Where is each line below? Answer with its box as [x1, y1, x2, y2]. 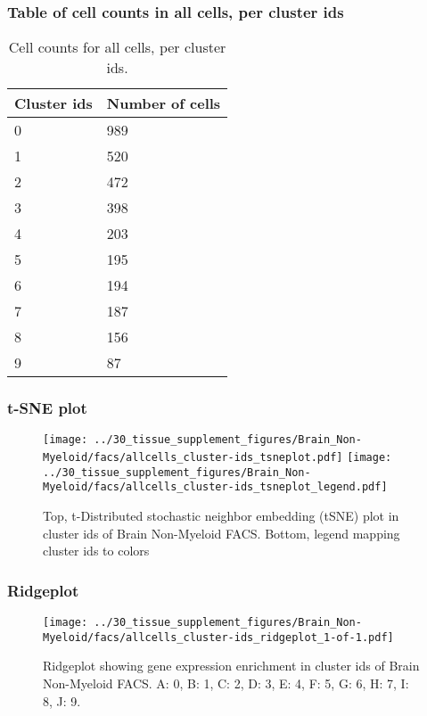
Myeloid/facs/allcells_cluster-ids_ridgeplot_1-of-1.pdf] [43, 630, 394, 644]
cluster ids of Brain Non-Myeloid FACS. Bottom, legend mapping [43, 523, 400, 542]
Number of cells [106, 93, 221, 114]
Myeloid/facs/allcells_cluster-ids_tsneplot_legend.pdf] [43, 481, 388, 494]
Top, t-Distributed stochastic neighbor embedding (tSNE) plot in [43, 506, 399, 525]
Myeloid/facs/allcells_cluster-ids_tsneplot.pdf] [43, 451, 343, 465]
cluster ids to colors [43, 541, 150, 560]
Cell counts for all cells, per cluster [8, 37, 226, 58]
